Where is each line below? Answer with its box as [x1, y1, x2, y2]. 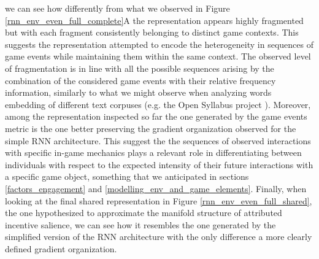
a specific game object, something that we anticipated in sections [5, 170, 249, 183]
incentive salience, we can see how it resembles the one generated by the [5, 218, 276, 231]
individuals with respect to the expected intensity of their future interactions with [5, 158, 313, 171]
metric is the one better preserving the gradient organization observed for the [5, 122, 296, 134]
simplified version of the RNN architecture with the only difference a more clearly [5, 230, 312, 243]
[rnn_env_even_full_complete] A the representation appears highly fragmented [5, 14, 304, 26]
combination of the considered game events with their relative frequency [5, 74, 276, 87]
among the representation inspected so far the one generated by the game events [5, 110, 307, 123]
